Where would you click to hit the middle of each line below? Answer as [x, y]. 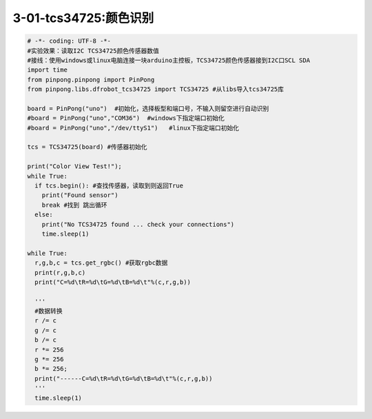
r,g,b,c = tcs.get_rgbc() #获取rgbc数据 [101, 263]
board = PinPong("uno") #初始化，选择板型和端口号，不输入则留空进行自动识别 [148, 108]
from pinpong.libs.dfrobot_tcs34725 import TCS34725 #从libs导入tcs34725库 [156, 89]
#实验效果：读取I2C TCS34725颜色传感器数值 [93, 51]
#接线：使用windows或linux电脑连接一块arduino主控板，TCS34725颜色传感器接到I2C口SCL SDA [168, 60]
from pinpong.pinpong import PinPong [91, 80]
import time [48, 70]
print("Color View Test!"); [74, 166]
